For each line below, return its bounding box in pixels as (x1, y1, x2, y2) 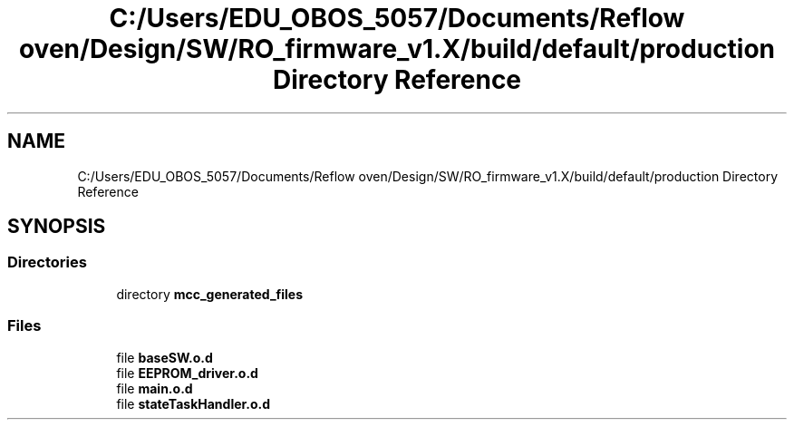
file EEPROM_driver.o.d (116, 364, 258, 381)
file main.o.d (116, 380, 193, 396)
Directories (7, 253, 87, 272)
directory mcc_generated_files (116, 286, 304, 302)
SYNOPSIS (7, 215, 106, 238)
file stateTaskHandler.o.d (116, 395, 271, 412)
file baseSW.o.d (116, 349, 213, 365)
